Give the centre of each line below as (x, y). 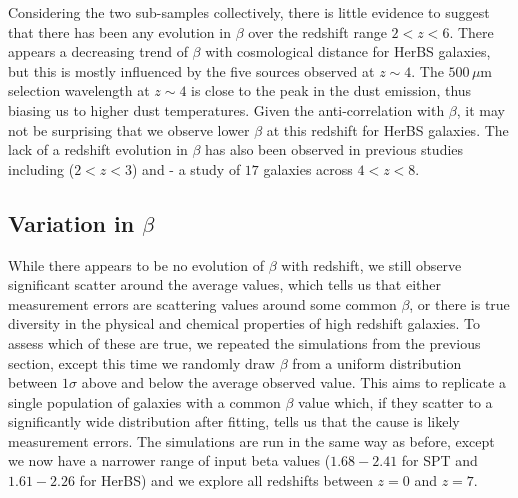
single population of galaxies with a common (144, 401)
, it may (481, 109)
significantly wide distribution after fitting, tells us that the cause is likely (234, 421)
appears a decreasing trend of (98, 51)
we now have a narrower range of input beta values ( (169, 460)
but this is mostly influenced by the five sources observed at (191, 70)
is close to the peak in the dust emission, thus (331, 90)
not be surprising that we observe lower (129, 129)
